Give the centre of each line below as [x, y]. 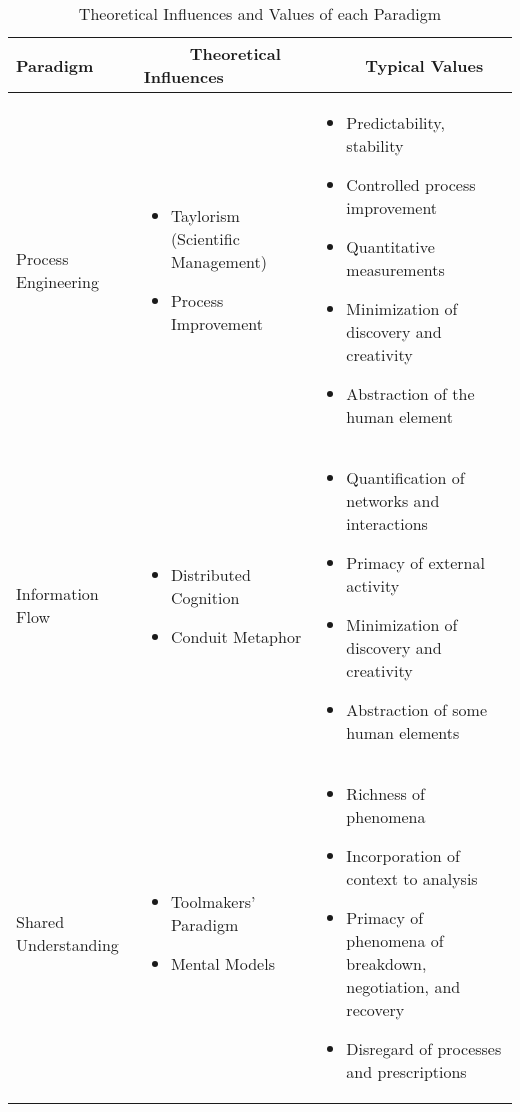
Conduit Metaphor [236, 636]
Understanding [67, 944]
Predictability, [395, 122]
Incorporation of [403, 855]
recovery [375, 1009]
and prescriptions [406, 1071]
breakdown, [386, 963]
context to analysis [412, 878]
